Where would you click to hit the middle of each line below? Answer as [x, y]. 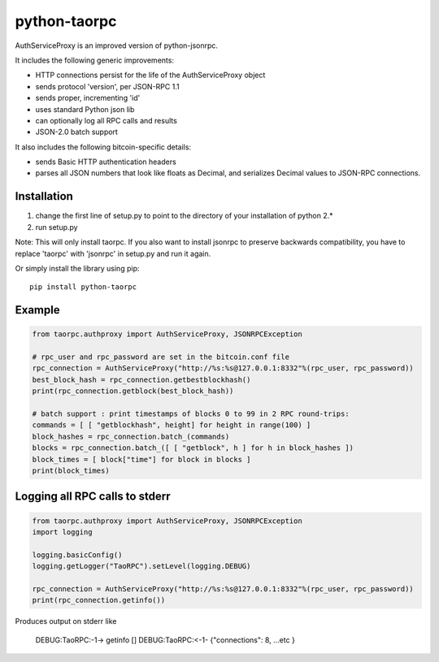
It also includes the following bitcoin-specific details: [103, 147]
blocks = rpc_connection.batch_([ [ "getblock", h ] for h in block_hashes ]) [193, 448]
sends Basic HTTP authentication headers [106, 162]
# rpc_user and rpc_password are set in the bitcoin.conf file [161, 357]
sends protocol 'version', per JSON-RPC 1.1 [107, 86]
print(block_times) [71, 471]
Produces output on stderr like [66, 621]
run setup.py [57, 227]
